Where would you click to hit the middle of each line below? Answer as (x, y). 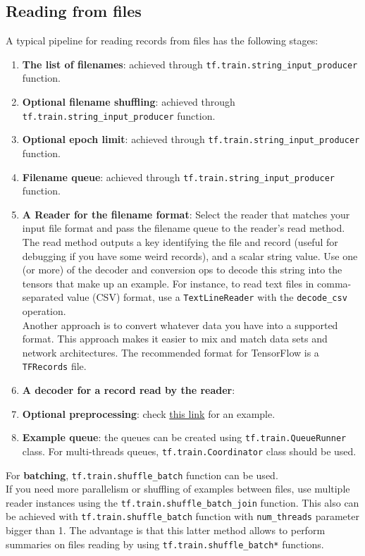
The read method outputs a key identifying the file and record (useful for (180, 241)
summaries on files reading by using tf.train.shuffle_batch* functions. (165, 544)
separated (43, 297)
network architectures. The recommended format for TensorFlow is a (171, 352)
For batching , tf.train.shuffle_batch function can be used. (142, 475)
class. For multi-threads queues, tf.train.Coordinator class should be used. (189, 451)
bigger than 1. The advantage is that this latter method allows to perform (166, 530)
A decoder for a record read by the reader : (129, 390)
